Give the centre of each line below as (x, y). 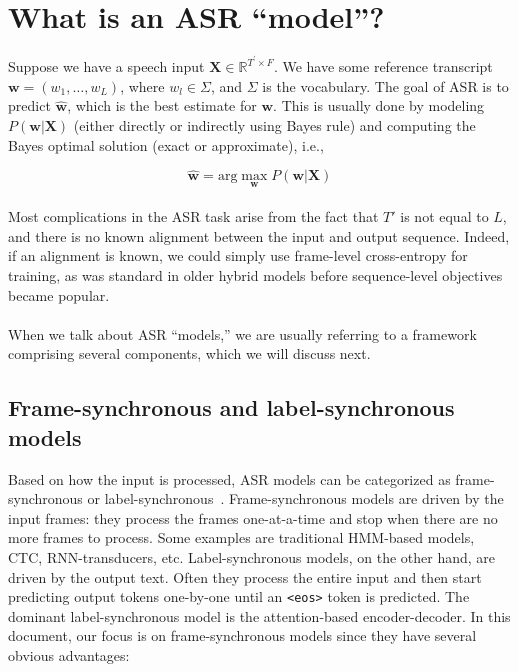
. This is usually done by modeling (379, 105)
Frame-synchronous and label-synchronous (231, 407)
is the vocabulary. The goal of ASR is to (385, 85)
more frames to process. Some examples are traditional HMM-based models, (241, 537)
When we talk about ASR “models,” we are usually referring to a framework (242, 333)
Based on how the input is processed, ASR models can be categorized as (229, 478)
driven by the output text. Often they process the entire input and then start (245, 576)
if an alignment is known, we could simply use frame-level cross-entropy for (238, 255)
